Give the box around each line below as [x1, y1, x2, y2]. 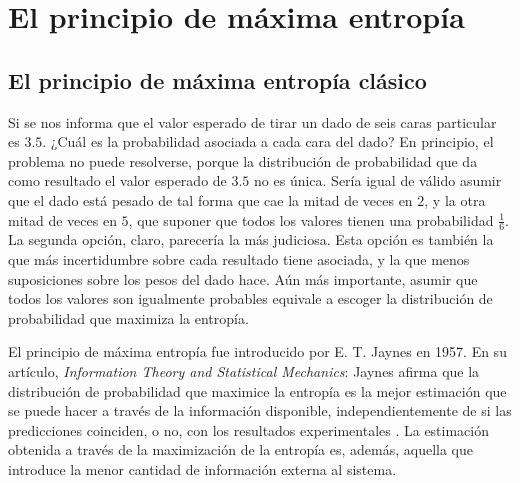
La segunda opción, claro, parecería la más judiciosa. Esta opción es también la [8, 229, 494, 250]
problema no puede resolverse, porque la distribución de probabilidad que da [8, 150, 478, 171]
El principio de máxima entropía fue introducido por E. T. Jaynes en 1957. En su [8, 341, 507, 362]
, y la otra [424, 189, 486, 210]
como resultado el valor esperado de [8, 170, 227, 191]
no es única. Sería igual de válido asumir [254, 170, 502, 191]
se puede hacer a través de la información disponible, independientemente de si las [8, 400, 512, 421]
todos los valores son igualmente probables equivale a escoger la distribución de [8, 288, 493, 309]
